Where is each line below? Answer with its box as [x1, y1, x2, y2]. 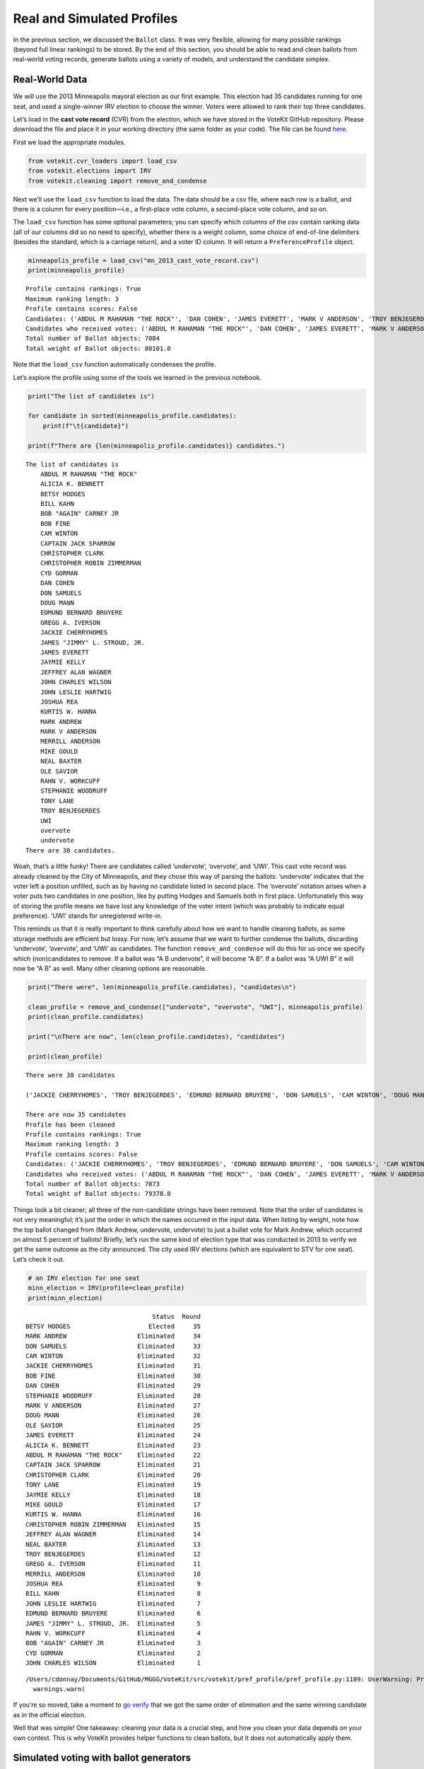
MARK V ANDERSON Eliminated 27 [25, 1402, 201, 1410]
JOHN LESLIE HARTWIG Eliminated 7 [25, 1599, 201, 1608]
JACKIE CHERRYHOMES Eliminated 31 [25, 1362, 201, 1370]
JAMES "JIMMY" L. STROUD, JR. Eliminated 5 [25, 1619, 201, 1627]
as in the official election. [13, 1710, 86, 1719]
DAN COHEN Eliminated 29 [25, 1382, 201, 1390]
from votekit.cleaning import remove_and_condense [28, 177, 208, 185]
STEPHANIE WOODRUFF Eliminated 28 [25, 1391, 201, 1400]
